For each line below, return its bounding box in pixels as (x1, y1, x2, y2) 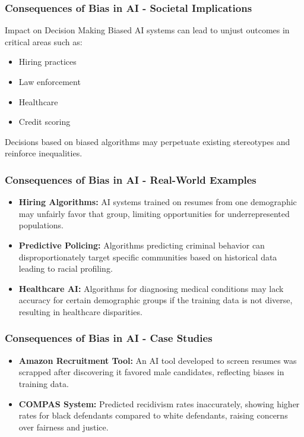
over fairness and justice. (18, 420, 109, 433)
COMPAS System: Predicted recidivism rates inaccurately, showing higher (18, 397, 300, 410)
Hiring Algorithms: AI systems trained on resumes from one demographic (18, 196, 297, 208)
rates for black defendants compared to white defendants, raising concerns (18, 409, 288, 422)
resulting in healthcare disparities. (18, 305, 142, 317)
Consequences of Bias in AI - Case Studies (5, 331, 213, 345)
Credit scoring (18, 115, 71, 128)
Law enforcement (18, 76, 81, 87)
